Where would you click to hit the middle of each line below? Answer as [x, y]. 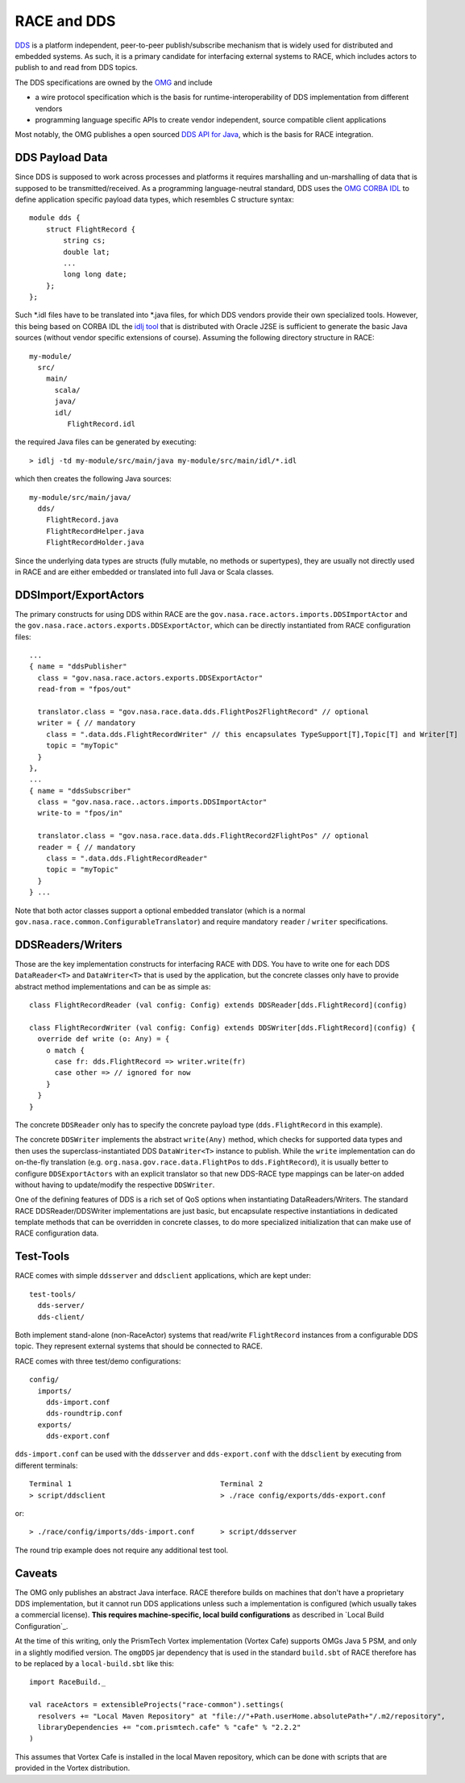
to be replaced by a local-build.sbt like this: [95, 1664]
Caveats [36, 1573]
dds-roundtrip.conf [84, 1414]
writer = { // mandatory [87, 723]
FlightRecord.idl [102, 424]
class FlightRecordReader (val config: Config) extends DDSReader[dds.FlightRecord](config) [218, 1005]
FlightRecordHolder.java [95, 543]
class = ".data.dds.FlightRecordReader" [127, 858]
